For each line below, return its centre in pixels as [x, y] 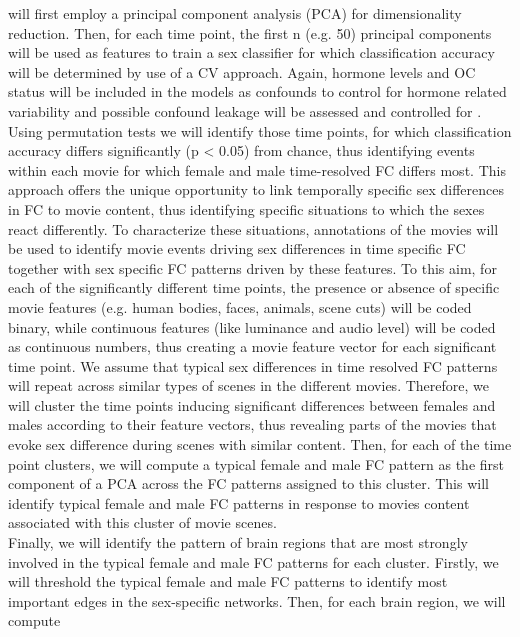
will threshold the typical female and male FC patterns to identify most [228, 581]
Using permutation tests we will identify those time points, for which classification [260, 130]
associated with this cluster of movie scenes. [142, 522]
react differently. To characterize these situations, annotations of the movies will [253, 228]
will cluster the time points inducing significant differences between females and [252, 404]
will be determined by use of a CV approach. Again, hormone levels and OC [242, 71]
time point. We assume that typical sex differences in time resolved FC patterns [253, 365]
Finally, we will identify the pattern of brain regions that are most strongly [238, 542]
